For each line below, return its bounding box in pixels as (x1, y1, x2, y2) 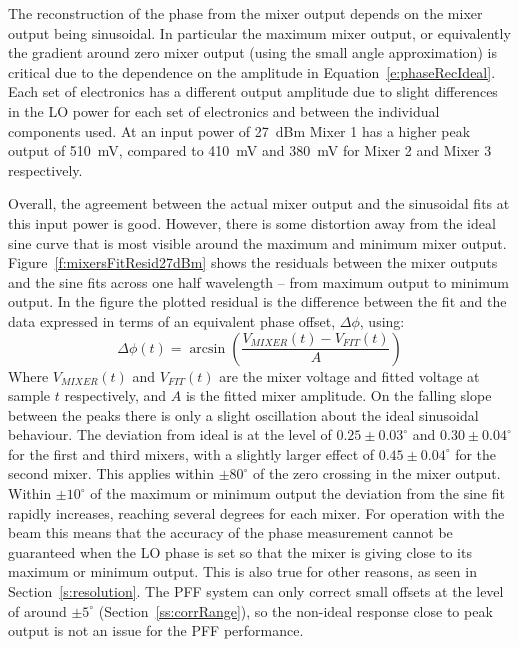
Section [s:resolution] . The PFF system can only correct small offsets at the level (8, 581, 504, 602)
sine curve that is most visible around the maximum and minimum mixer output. (8, 232, 507, 253)
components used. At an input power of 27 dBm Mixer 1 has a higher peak (8, 120, 471, 141)
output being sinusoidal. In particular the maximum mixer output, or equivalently (8, 22, 511, 43)
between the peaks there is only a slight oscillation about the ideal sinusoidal (8, 404, 479, 425)
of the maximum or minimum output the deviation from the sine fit (90, 483, 505, 504)
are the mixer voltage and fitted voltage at (219, 365, 480, 386)
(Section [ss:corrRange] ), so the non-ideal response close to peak (98, 600, 493, 621)
